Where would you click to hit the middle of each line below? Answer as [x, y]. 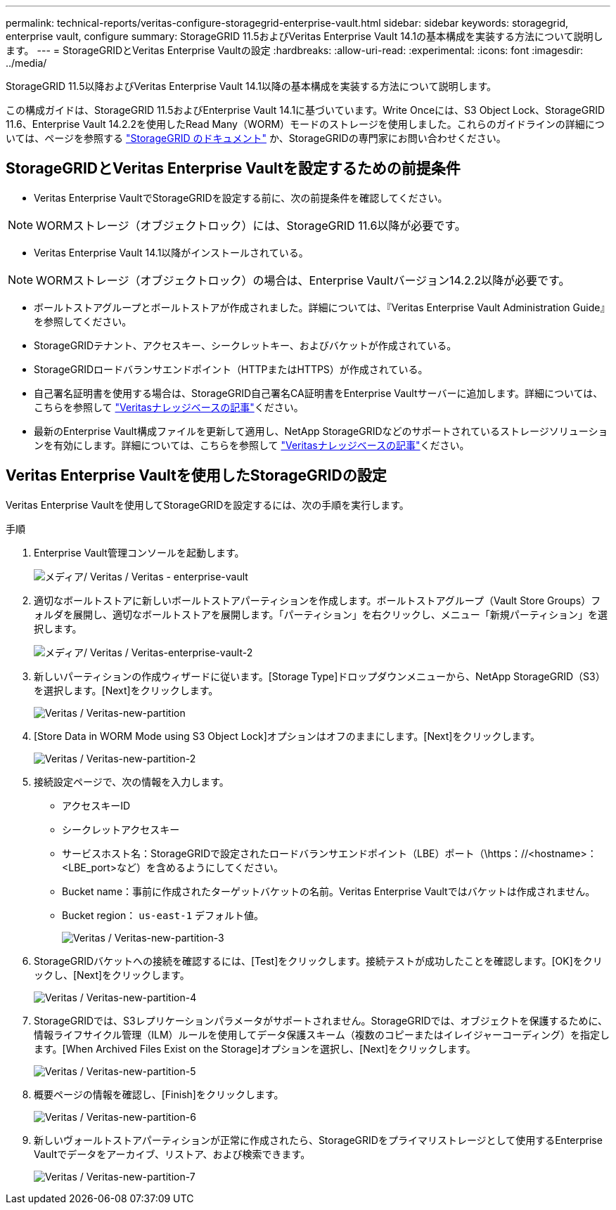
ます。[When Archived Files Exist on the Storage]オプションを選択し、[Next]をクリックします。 [255, 1048]
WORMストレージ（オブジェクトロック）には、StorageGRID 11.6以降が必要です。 [251, 225]
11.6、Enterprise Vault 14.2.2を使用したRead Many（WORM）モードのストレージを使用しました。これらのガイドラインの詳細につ [305, 124]
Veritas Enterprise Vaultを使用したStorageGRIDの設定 [196, 476]
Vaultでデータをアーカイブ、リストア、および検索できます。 [172, 1154]
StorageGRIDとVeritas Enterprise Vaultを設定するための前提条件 [233, 169]
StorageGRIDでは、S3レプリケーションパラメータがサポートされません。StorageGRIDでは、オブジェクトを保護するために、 [321, 1020]
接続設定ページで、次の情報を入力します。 [131, 781]
